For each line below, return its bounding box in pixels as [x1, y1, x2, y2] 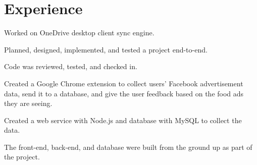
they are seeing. [4, 98, 53, 108]
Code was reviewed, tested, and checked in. [4, 61, 137, 72]
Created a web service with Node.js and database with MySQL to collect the [4, 115, 242, 125]
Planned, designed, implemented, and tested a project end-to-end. [4, 44, 208, 54]
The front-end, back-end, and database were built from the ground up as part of [4, 141, 252, 152]
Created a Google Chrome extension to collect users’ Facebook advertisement [4, 78, 243, 88]
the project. [4, 151, 40, 162]
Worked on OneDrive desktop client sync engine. [4, 27, 155, 38]
